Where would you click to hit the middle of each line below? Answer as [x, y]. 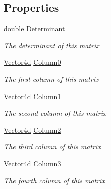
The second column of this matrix [55, 113]
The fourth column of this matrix [54, 180]
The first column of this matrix [51, 79]
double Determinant [35, 28]
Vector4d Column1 [33, 96]
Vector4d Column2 [33, 129]
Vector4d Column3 [33, 163]
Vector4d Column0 [33, 62]
